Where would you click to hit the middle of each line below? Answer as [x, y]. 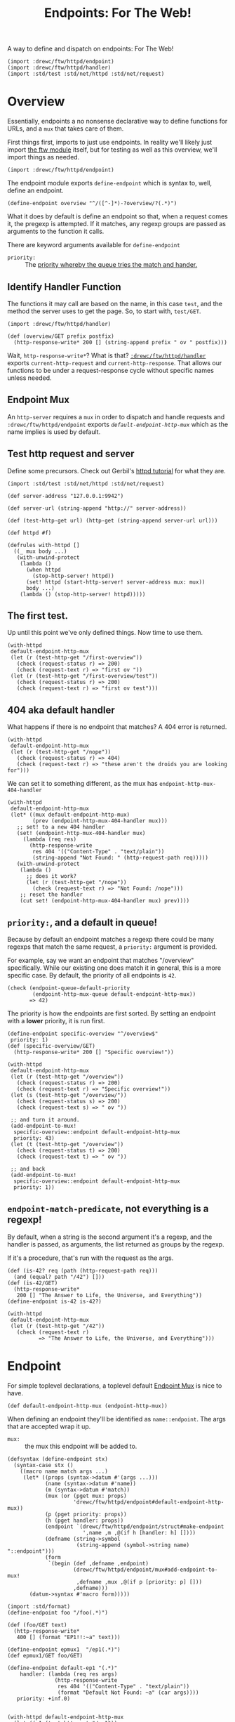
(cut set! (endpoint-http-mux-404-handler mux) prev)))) [105, 901]
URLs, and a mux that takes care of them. [66, 129]
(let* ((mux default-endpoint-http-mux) [70, 815]
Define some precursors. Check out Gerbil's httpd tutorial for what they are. [116, 471]
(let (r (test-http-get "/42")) [58, 1326]
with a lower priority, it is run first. [56, 1021]
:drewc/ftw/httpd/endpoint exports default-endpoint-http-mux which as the [118, 424]
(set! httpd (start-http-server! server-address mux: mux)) [115, 582]
